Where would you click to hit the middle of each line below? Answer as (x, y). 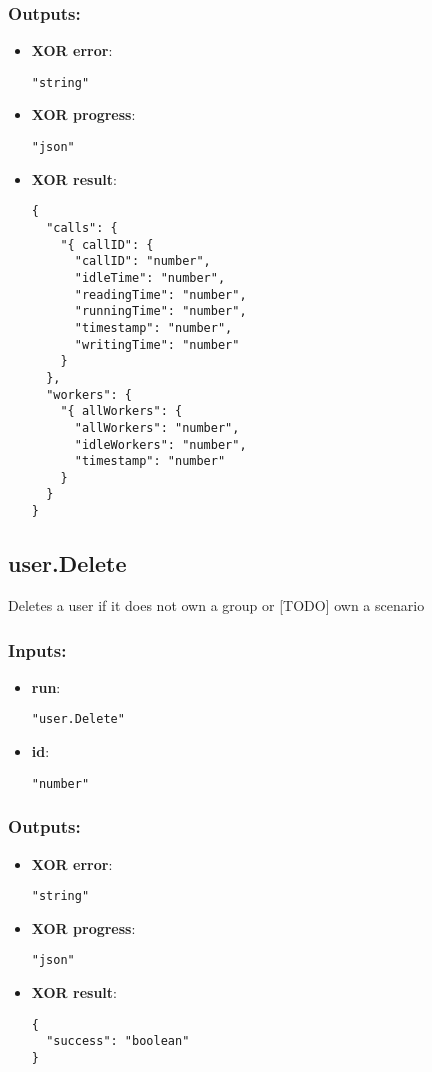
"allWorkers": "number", (157, 427)
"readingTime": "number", (160, 294)
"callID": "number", (142, 261)
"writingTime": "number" (157, 344)
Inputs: (37, 649)
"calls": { (82, 227)
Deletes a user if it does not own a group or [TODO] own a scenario (216, 604)
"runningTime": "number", (160, 311)
